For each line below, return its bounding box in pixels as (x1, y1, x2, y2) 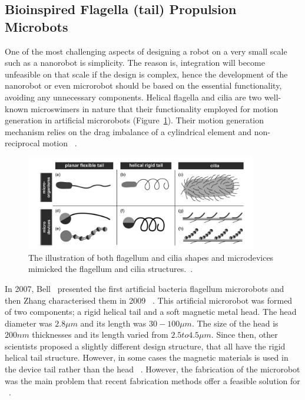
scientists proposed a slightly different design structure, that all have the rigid (5, 340, 286, 352)
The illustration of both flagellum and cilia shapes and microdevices (28, 251, 274, 263)
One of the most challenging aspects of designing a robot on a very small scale (5, 45, 287, 57)
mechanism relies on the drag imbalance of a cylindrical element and (5, 125, 252, 137)
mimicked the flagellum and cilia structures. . (28, 263, 193, 275)
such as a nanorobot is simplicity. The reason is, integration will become (5, 56, 265, 69)
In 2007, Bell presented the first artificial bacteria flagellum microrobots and (5, 282, 284, 294)
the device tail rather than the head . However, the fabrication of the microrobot (5, 363, 300, 375)
